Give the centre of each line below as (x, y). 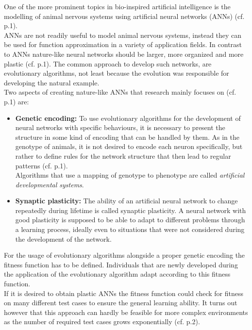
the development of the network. (63, 239)
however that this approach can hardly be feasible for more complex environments (126, 312)
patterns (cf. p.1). (42, 165)
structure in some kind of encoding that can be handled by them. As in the (127, 137)
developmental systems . (50, 184)
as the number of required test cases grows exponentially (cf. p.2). (102, 322)
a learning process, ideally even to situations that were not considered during (130, 229)
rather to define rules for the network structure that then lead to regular (123, 156)
